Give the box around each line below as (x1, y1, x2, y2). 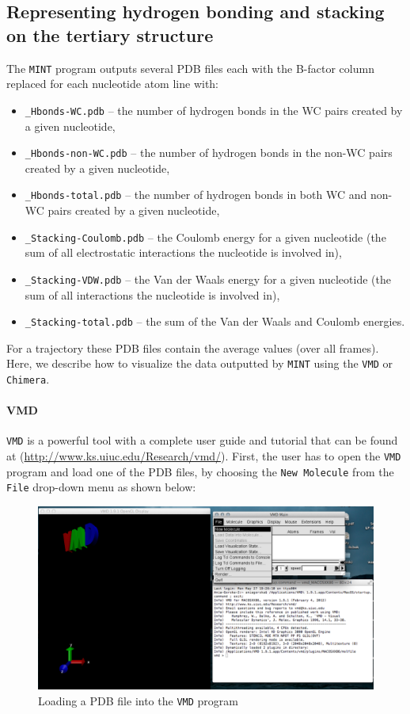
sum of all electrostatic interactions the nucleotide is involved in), (25, 244, 342, 261)
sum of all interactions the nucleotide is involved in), (25, 286, 280, 303)
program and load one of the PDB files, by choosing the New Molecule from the (6, 463, 394, 479)
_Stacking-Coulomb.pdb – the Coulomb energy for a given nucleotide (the (25, 228, 386, 245)
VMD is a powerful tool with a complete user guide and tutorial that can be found (6, 432, 398, 449)
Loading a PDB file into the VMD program (38, 692, 238, 708)
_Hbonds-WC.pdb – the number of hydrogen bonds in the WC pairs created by (25, 101, 403, 118)
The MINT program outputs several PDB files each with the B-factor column (6, 59, 374, 76)
